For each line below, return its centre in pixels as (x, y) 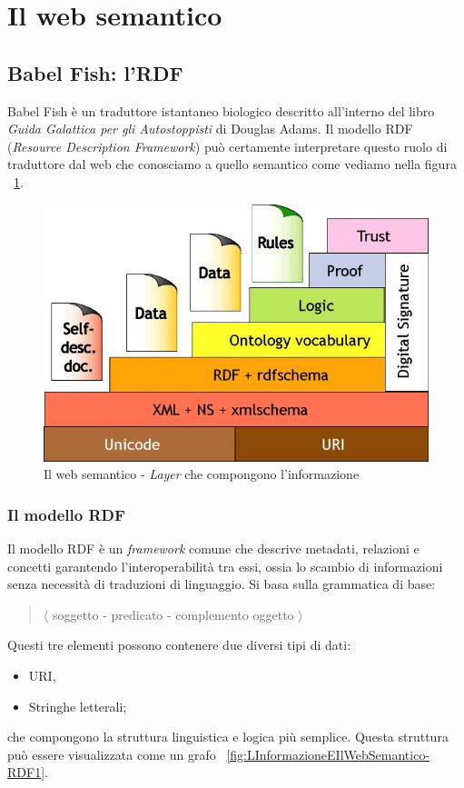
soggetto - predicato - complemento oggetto (173, 614)
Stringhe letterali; (78, 706)
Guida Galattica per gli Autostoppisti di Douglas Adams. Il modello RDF (210, 129)
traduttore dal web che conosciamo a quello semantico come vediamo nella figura (232, 164)
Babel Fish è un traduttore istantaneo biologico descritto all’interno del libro (221, 110)
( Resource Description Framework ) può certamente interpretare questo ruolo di (227, 146)
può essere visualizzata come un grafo (112, 754)
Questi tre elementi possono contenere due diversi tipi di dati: (179, 645)
